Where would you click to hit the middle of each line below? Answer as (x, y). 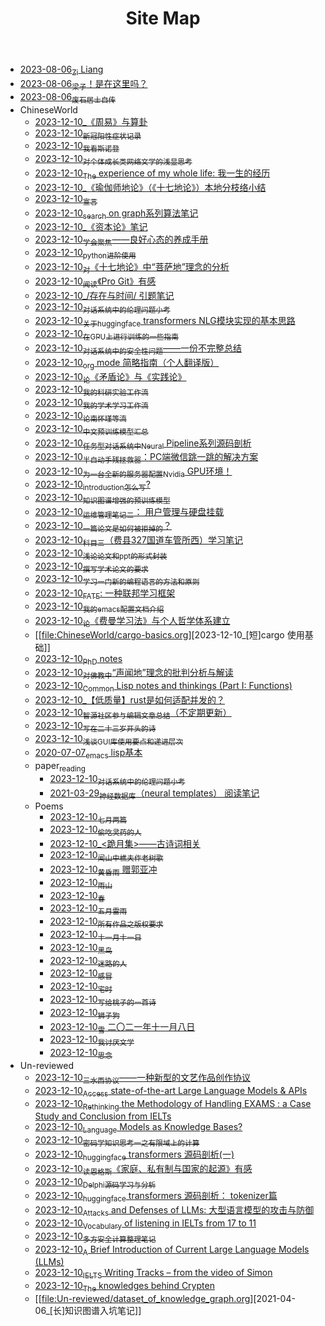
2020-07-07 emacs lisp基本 (88, 754)
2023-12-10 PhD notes (78, 659)
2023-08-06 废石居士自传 (68, 97)
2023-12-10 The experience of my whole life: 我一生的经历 (152, 174)
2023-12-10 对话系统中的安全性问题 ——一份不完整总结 (138, 349)
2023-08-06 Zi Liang (61, 70)
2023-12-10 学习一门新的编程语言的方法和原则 (117, 580)
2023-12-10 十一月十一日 (95, 935)
